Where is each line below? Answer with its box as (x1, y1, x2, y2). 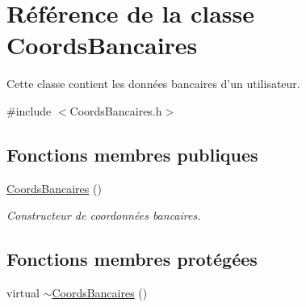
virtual (6, 284, 40, 301)
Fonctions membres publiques (6, 141, 258, 166)
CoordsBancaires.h (69, 102, 162, 119)
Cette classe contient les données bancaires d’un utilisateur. (6, 75, 300, 92)
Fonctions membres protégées (6, 246, 258, 271)
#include (6, 102, 52, 119)
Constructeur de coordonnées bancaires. (6, 207, 201, 224)
